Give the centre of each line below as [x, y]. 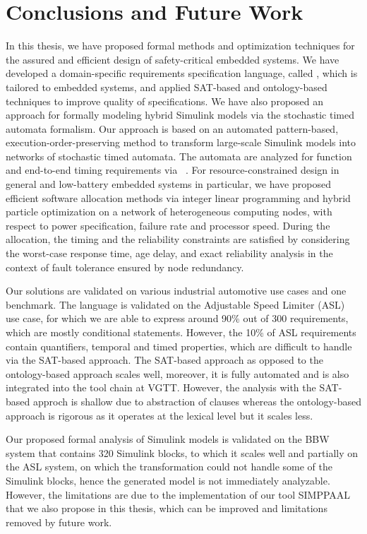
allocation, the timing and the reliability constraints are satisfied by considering [178, 239]
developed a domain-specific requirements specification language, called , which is [182, 73]
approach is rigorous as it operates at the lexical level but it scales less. [160, 415]
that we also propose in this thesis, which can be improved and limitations [167, 508]
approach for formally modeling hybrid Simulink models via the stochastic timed [180, 115]
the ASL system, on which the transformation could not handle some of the [169, 467]
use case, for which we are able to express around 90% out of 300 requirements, [177, 318]
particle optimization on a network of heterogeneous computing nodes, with [169, 212]
